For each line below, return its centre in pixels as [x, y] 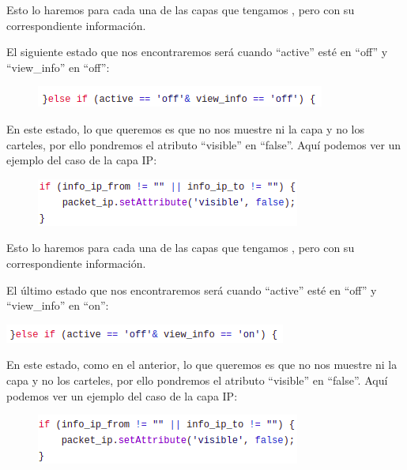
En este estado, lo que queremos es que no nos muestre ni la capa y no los [186, 128]
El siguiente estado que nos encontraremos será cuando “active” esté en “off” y [197, 52]
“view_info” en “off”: [58, 67]
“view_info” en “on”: [58, 305]
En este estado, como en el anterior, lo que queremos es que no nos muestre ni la [202, 365]
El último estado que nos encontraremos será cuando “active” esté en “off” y [192, 290]
